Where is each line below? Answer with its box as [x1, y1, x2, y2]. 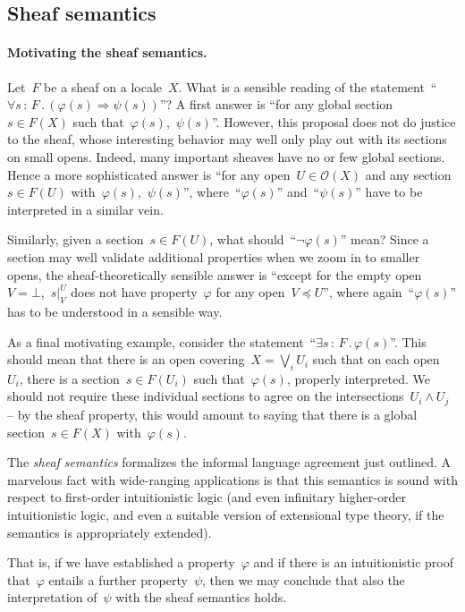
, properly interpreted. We [286, 369, 430, 387]
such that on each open [312, 350, 440, 369]
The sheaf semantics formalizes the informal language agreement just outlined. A [7, 453, 452, 472]
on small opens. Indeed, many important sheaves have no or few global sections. [7, 147, 445, 166]
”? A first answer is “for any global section [159, 95, 393, 114]
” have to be [355, 183, 423, 201]
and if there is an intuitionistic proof [253, 553, 453, 572]
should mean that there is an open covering [7, 350, 245, 369]
